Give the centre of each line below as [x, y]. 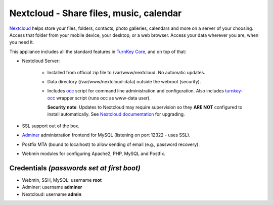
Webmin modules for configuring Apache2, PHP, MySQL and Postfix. [94, 153]
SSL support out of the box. [51, 126]
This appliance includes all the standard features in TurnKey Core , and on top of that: [98, 52]
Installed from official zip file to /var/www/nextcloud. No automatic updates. [126, 72]
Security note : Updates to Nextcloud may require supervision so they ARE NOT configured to [145, 107]
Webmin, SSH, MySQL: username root [62, 180]
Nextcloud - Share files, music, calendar [96, 13]
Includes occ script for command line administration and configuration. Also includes [136, 91]
